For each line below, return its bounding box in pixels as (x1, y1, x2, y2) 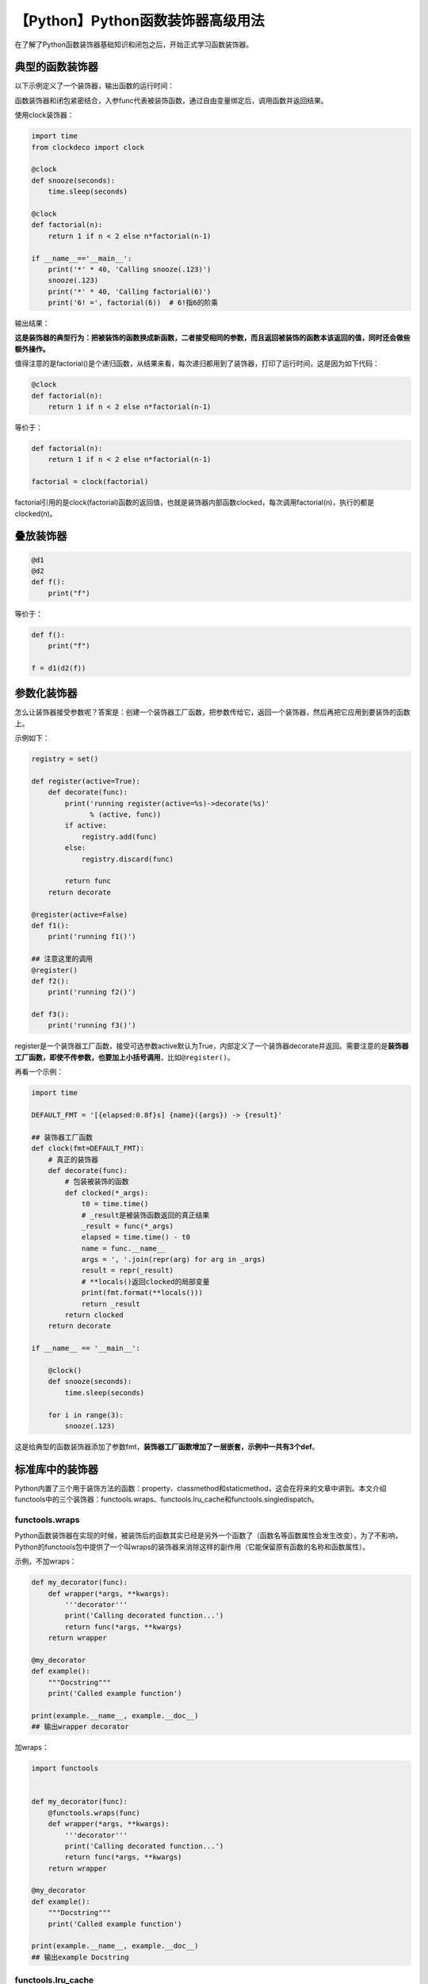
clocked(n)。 (14, 509, 57, 518)
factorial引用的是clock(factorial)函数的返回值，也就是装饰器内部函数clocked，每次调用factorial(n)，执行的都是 (14, 498, 375, 507)
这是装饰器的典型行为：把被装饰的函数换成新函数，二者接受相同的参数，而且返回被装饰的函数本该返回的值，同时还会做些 (14, 333, 411, 343)
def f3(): (31, 1010, 70, 1019)
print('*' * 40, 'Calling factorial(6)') (48, 286, 212, 296)
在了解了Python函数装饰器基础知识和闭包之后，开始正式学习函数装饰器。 (14, 40, 254, 49)
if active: (64, 821, 107, 830)
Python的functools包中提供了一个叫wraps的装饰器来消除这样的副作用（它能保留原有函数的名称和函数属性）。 (14, 1542, 370, 1551)
